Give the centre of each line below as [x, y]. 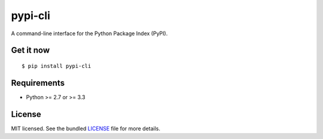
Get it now [31, 50]
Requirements [38, 83]
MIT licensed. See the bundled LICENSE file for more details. [86, 128]
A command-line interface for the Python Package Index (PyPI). [89, 33]
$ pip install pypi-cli [57, 66]
